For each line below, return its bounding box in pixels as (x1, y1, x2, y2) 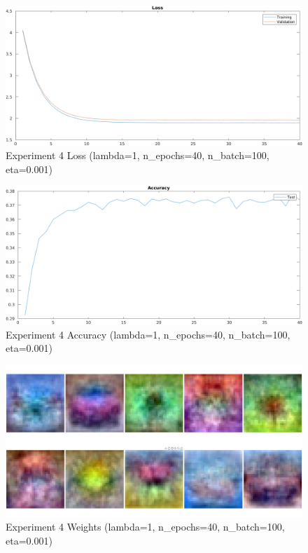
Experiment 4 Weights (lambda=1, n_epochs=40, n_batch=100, (6, 519, 285, 534)
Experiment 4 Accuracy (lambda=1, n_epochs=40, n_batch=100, (6, 327, 290, 341)
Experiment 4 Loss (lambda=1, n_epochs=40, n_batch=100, (6, 148, 269, 163)
